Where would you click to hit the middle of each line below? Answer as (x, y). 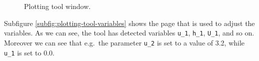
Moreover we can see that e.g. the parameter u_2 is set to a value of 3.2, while (124, 42)
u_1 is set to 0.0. (29, 52)
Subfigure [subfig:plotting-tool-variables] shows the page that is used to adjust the (129, 23)
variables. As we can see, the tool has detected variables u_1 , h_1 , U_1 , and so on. (129, 33)
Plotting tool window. (57, 6)
